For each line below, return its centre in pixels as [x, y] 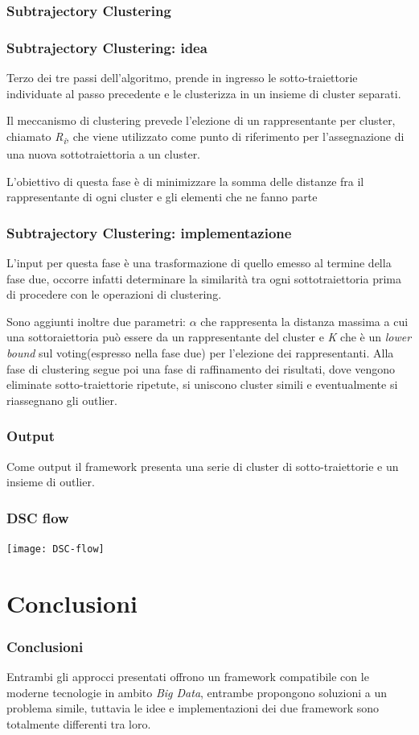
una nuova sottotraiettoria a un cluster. [104, 153]
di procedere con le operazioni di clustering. [114, 294]
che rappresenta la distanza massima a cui [304, 321]
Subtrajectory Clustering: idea [107, 47]
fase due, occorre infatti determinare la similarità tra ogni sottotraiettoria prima [204, 278]
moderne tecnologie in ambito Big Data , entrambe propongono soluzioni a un [197, 692]
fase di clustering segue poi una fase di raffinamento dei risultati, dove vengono [201, 368]
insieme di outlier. [51, 482]
